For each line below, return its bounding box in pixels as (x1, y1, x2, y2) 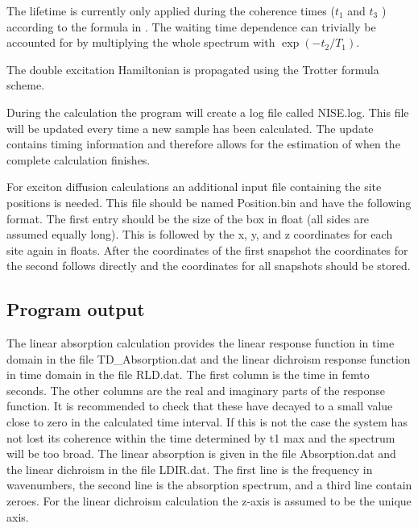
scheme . (6, 77, 45, 94)
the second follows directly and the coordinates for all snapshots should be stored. (6, 257, 411, 274)
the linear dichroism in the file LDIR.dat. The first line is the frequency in (6, 460, 373, 477)
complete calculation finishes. (6, 151, 151, 168)
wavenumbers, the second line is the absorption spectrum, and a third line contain (6, 476, 412, 493)
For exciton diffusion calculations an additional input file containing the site (6, 178, 382, 195)
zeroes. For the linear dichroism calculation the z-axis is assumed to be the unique (6, 493, 412, 509)
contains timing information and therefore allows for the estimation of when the (6, 135, 400, 152)
